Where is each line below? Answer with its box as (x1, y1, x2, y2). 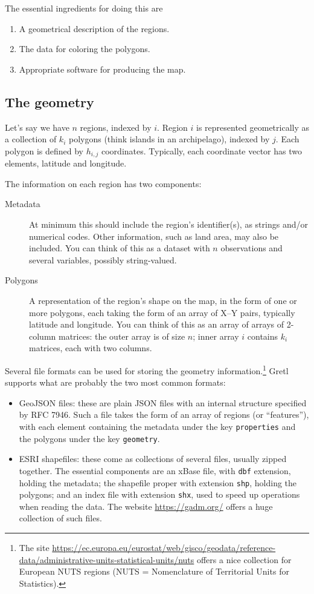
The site (19, 541, 50, 554)
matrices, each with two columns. (29, 342, 152, 354)
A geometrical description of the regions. (19, 22, 170, 35)
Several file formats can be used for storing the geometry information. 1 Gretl (5, 362, 289, 377)
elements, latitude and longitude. (5, 157, 127, 170)
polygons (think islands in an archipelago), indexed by (68, 133, 270, 145)
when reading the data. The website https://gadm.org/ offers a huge (19, 500, 273, 512)
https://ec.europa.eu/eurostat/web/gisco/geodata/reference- (52, 541, 276, 554)
